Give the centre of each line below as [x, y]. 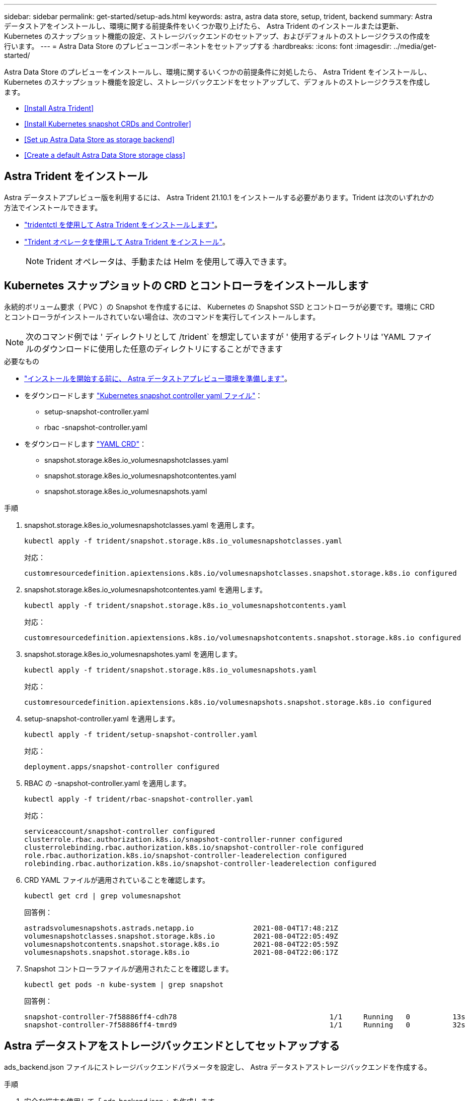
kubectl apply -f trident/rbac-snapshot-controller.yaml [139, 799]
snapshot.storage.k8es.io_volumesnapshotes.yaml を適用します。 [133, 654]
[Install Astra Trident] [59, 108]
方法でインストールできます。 [53, 207]
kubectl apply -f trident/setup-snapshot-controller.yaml [141, 734]
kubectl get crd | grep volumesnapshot [103, 896]
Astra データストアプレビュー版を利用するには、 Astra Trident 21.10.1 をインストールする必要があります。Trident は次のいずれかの [219, 197]
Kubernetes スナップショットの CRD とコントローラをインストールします [186, 286]
